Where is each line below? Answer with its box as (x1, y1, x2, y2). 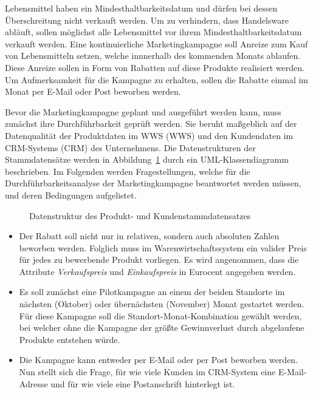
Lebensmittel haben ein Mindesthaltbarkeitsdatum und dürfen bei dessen (5, 2, 278, 14)
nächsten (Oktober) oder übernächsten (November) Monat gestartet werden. (19, 297, 304, 310)
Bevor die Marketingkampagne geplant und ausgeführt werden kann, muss (5, 105, 281, 118)
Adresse (19, 377, 48, 390)
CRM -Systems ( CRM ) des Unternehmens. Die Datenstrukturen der (5, 141, 256, 154)
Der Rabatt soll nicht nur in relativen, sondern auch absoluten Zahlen (19, 229, 280, 242)
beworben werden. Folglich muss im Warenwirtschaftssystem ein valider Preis (19, 241, 307, 254)
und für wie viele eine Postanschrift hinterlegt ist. (50, 377, 235, 390)
